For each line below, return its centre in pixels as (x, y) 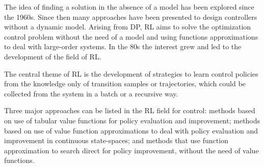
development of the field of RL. (53, 56)
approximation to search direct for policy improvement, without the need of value (131, 150)
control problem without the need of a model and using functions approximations (131, 36)
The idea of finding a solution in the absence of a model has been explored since (129, 7)
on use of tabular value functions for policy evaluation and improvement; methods (132, 120)
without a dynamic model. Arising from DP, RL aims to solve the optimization (128, 27)
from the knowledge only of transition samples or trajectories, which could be (125, 83)
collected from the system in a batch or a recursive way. (91, 93)
